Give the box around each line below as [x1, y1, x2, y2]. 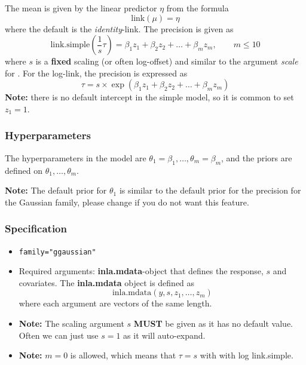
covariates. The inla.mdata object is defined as [19, 276, 195, 289]
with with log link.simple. [200, 349, 293, 361]
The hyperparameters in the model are [5, 151, 146, 164]
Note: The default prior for [5, 184, 107, 197]
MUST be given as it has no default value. [133, 317, 293, 330]
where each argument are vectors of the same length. [19, 297, 212, 309]
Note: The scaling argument [19, 317, 124, 330]
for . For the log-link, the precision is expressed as [5, 66, 188, 79]
